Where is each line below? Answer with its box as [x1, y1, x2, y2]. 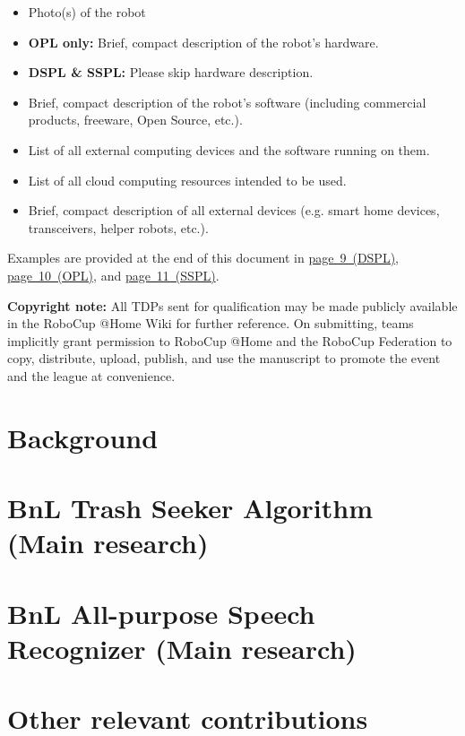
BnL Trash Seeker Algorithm [7, 489, 374, 526]
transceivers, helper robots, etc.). [28, 218, 209, 237]
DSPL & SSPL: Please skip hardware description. [28, 63, 314, 82]
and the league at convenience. [7, 366, 176, 385]
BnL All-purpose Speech [7, 594, 315, 631]
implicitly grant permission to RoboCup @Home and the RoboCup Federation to [7, 331, 452, 350]
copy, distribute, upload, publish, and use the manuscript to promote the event [7, 349, 441, 368]
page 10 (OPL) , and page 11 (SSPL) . [7, 265, 220, 284]
